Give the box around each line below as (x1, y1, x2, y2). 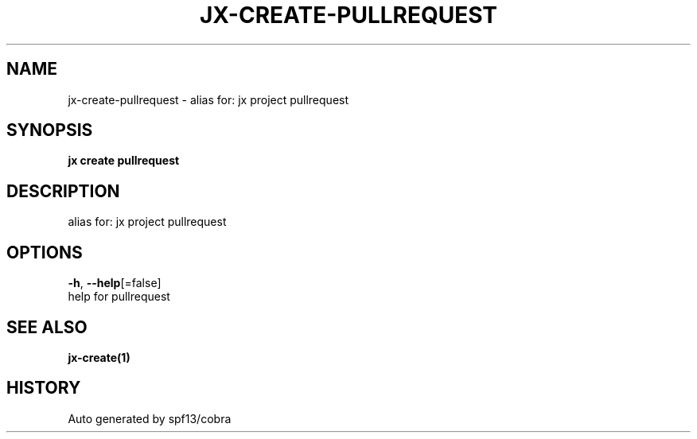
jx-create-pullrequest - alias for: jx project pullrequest (68, 92, 349, 107)
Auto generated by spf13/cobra (68, 411, 232, 425)
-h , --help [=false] (68, 276, 162, 290)
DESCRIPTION (6, 181, 120, 201)
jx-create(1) (68, 350, 130, 364)
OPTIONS (6, 242, 83, 262)
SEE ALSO (6, 317, 88, 337)
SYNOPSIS (6, 120, 93, 141)
